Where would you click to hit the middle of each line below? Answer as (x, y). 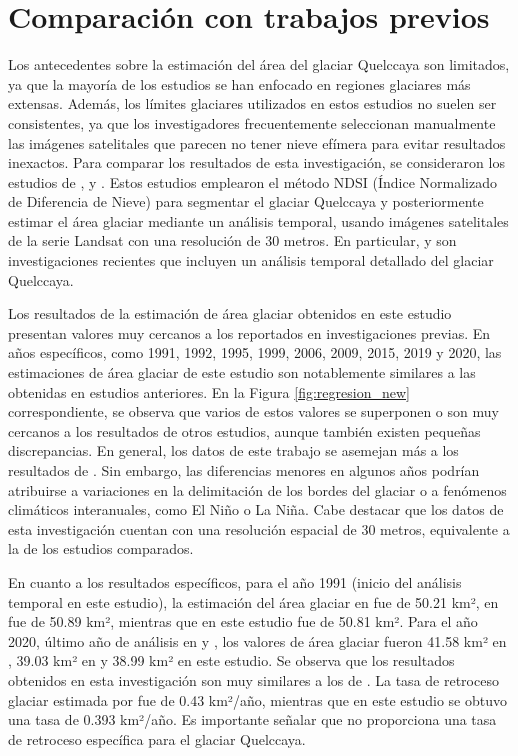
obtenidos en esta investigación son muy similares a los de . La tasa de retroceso (253, 679)
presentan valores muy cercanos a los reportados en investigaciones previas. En (249, 332)
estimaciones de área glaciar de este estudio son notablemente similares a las (242, 372)
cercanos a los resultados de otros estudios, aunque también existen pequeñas (244, 430)
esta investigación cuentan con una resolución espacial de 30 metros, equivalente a (259, 528)
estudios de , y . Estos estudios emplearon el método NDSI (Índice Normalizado (252, 181)
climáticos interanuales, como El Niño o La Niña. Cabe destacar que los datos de (256, 509)
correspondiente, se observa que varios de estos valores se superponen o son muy (253, 411)
